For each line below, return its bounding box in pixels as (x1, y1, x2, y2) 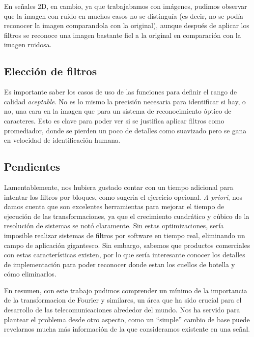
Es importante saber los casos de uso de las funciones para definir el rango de (4, 87, 237, 97)
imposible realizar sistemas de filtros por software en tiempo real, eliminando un (4, 230, 245, 240)
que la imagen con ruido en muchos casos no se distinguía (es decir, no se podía (4, 10, 244, 21)
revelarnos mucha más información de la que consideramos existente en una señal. (4, 324, 250, 334)
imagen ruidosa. (4, 39, 52, 50)
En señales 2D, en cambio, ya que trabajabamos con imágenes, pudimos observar (4, 1, 247, 11)
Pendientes (4, 159, 60, 174)
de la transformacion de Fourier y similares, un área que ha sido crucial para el (4, 295, 242, 305)
